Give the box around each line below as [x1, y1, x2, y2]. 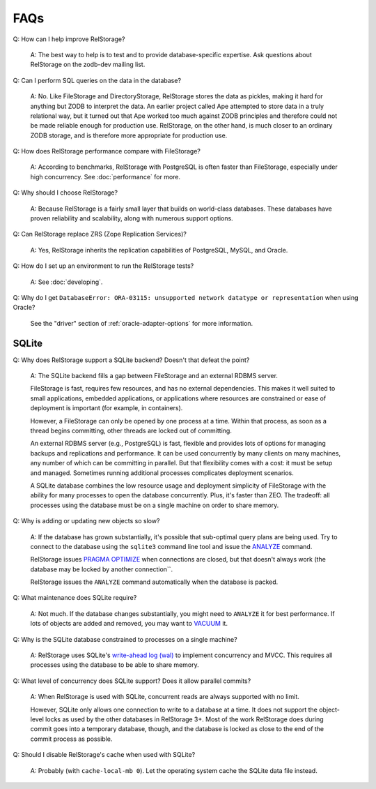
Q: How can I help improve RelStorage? [13, 35, 125, 43]
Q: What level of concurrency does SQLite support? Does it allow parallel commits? [13, 677, 251, 685]
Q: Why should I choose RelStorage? [13, 188, 118, 197]
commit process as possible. [30, 735, 113, 743]
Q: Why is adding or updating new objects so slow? [13, 517, 160, 525]
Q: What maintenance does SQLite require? [13, 594, 137, 602]
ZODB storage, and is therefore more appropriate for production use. [30, 131, 228, 140]
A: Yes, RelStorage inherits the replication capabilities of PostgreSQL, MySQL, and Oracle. [30, 246, 288, 254]
